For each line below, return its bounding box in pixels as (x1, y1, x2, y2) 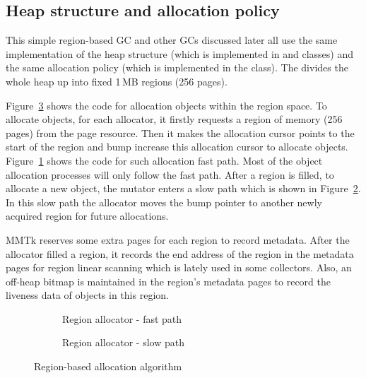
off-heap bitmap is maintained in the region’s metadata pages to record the (6, 273, 331, 288)
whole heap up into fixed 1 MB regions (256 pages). (6, 73, 228, 88)
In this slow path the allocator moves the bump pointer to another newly (6, 194, 322, 209)
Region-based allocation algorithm (34, 359, 182, 374)
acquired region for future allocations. (6, 208, 169, 223)
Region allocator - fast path (62, 311, 182, 326)
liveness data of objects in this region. (6, 288, 169, 302)
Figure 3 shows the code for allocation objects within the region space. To (6, 98, 327, 112)
